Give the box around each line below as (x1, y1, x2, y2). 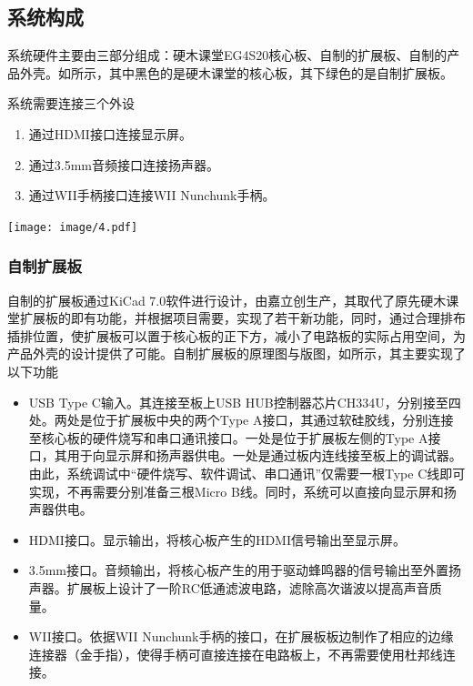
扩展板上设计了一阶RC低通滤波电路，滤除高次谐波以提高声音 (66, 578, 429, 597)
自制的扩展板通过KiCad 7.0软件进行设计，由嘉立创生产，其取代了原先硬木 (7, 290, 447, 309)
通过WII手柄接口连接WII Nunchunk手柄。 (28, 186, 276, 205)
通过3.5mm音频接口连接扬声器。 (28, 155, 220, 174)
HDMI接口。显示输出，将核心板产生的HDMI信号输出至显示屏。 (28, 530, 406, 549)
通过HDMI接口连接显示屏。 (28, 124, 192, 143)
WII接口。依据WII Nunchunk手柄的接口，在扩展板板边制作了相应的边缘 (28, 627, 454, 646)
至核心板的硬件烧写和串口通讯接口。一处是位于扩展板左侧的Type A (28, 428, 428, 447)
